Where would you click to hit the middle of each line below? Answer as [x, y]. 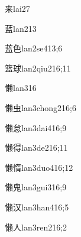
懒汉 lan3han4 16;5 [37, 207]
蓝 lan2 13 [21, 28]
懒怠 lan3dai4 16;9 [36, 127]
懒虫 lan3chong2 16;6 [41, 107]
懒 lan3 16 [21, 88]
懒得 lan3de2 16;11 [36, 147]
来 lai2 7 [17, 8]
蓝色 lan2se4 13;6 [34, 48]
